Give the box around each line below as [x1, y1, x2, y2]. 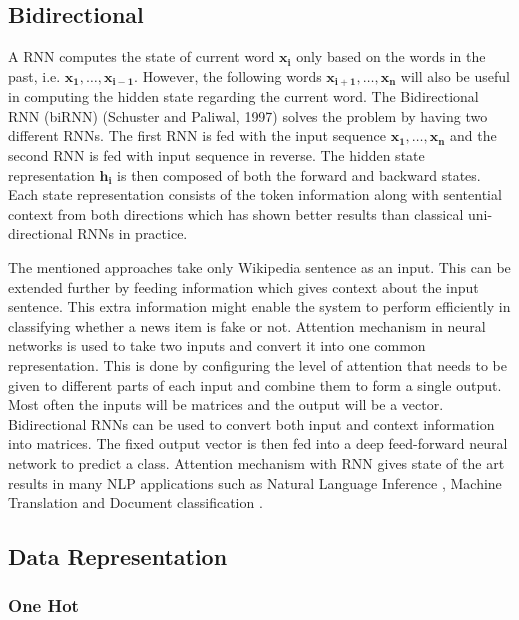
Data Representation [8, 541, 228, 572]
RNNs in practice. [77, 223, 188, 244]
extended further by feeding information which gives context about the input [8, 276, 479, 297]
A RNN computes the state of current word [8, 46, 275, 67]
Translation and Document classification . [8, 492, 263, 513]
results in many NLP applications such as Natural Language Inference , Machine [8, 472, 502, 493]
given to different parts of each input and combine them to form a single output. [8, 374, 502, 395]
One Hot [8, 593, 79, 618]
